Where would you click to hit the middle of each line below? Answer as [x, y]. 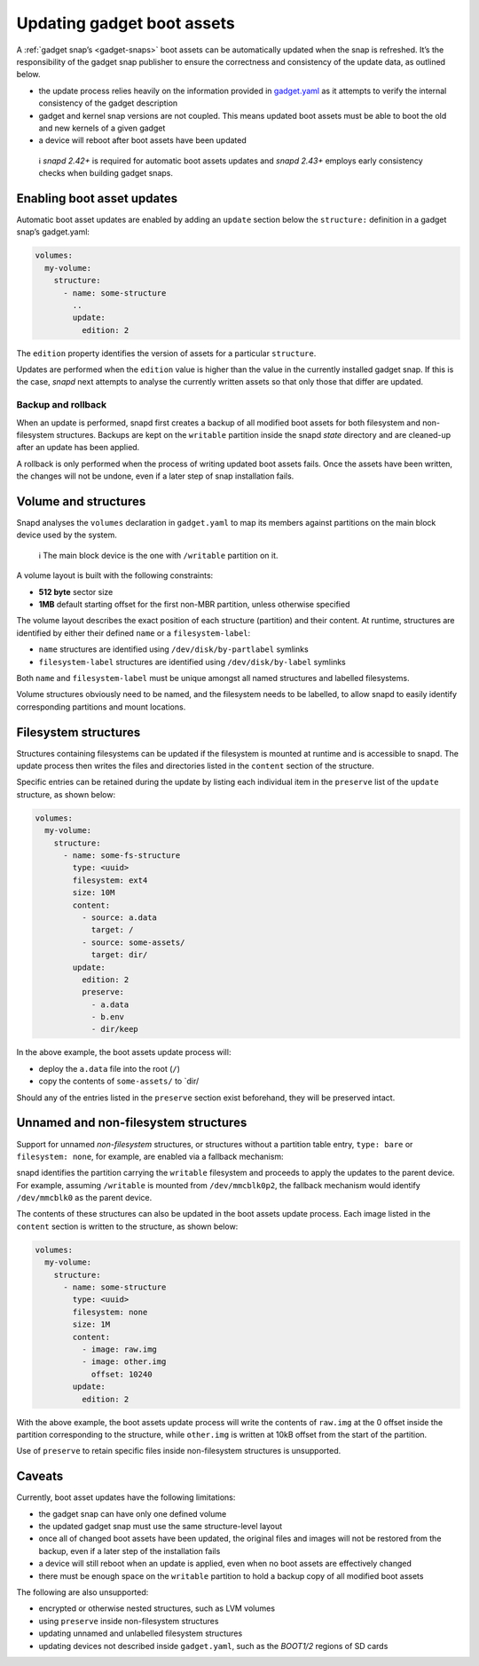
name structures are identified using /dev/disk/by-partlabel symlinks [174, 649]
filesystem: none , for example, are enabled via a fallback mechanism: [150, 1156]
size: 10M [94, 893]
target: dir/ [119, 955]
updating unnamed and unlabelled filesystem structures [141, 1633]
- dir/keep [115, 1029]
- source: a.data [119, 917]
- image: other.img [124, 1362]
